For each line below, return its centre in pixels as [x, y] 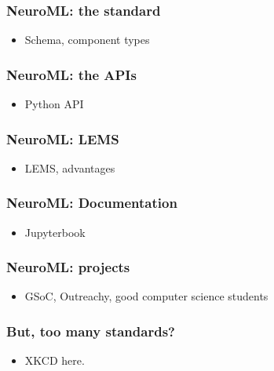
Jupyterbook [55, 232]
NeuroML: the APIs [71, 74]
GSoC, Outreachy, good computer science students [146, 296]
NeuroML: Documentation [92, 203]
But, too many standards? [91, 331]
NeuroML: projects [68, 267]
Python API [54, 104]
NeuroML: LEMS [63, 138]
